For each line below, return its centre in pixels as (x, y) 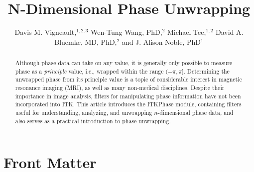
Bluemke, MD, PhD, (86, 42)
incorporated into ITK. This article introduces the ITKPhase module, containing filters (128, 104)
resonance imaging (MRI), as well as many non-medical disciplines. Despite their (120, 88)
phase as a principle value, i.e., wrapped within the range (89, 71)
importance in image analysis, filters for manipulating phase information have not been (128, 96)
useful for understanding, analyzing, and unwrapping (84, 113)
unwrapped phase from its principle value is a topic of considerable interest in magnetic (128, 79)
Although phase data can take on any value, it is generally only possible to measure (124, 63)
